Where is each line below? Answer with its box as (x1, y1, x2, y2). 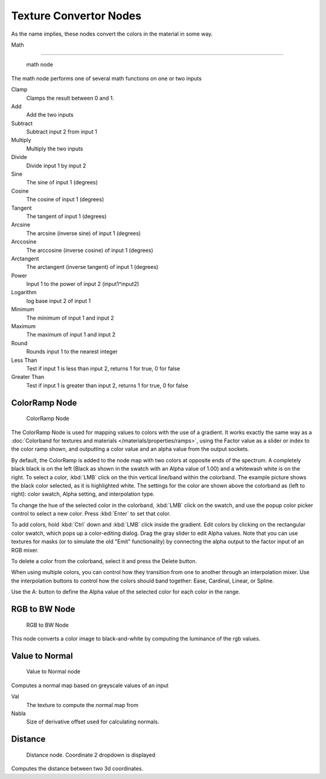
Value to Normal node (26, 668, 81, 675)
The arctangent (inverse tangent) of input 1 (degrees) (26, 263, 159, 271)
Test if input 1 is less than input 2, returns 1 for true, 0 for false (26, 365, 181, 372)
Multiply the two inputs (26, 145, 83, 152)
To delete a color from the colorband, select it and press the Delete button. (11, 558, 197, 565)
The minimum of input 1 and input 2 (26, 314, 114, 322)
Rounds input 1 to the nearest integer (26, 348, 118, 355)
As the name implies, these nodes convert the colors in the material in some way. (11, 30, 213, 37)
